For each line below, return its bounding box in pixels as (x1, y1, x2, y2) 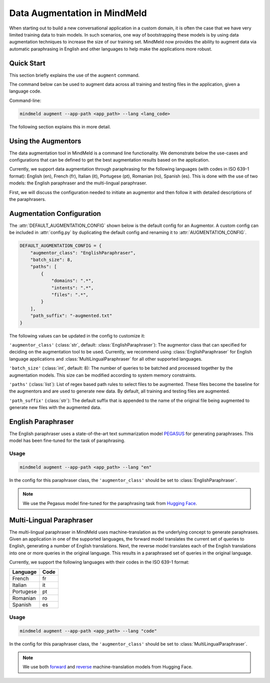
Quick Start (9, 59, 45, 67)
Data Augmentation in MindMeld (9, 7, 147, 18)
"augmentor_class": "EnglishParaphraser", (30, 250, 136, 255)
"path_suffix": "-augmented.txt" (30, 313, 112, 318)
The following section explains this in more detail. (9, 123, 111, 129)
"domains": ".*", (51, 278, 94, 283)
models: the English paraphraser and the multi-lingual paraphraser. (9, 180, 147, 186)
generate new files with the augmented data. (9, 404, 101, 410)
